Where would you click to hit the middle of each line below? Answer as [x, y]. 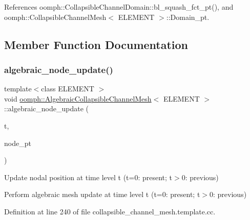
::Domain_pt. [188, 17]
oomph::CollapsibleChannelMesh [55, 17]
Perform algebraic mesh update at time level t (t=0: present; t [102, 194]
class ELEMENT [68, 89]
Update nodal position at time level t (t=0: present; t [88, 177]
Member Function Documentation [96, 44]
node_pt [18, 143]
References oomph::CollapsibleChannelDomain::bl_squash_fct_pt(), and [119, 7]
